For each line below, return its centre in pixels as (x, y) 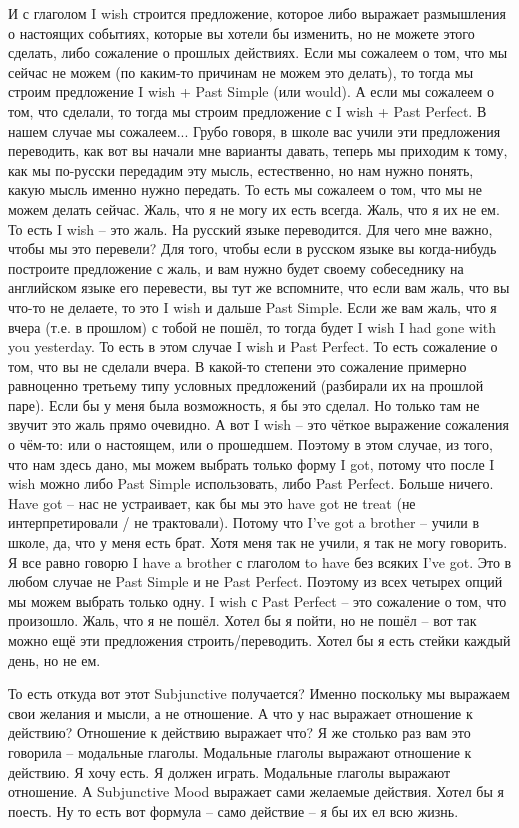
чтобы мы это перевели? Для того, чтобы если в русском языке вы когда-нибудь (252, 248)
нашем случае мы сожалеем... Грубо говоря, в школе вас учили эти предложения (254, 130)
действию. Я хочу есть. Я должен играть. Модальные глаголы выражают (229, 771)
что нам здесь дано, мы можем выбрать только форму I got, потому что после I (251, 463)
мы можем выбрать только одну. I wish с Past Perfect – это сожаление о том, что (257, 600)
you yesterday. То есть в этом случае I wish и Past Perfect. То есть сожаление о (253, 346)
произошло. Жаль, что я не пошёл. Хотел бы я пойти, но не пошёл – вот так (242, 620)
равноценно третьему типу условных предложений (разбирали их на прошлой (246, 385)
